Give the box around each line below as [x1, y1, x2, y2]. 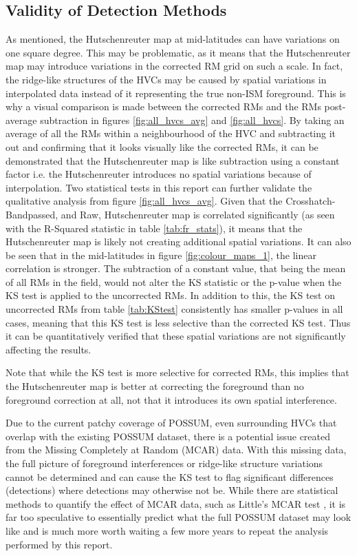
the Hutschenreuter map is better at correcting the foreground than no [6, 379, 304, 393]
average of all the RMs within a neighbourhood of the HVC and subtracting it [6, 126, 336, 141]
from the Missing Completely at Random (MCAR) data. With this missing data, [6, 442, 347, 457]
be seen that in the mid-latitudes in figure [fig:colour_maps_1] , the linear [6, 247, 316, 262]
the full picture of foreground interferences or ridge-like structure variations [6, 456, 323, 471]
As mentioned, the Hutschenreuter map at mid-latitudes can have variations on [6, 32, 340, 46]
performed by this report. [6, 537, 113, 551]
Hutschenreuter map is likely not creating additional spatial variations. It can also [6, 234, 351, 249]
